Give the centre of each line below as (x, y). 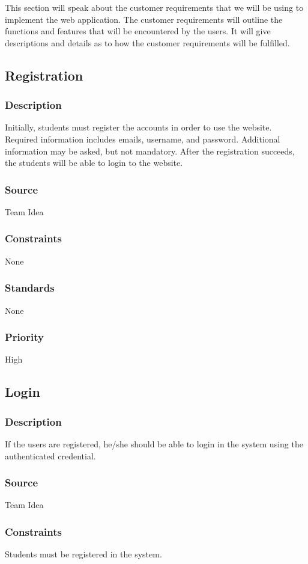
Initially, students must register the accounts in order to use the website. (138, 127)
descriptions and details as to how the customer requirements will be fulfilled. (147, 42)
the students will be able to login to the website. (94, 163)
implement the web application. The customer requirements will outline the (144, 19)
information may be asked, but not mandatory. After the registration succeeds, (150, 151)
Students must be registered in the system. (83, 554)
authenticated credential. (50, 455)
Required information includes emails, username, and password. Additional (143, 139)
